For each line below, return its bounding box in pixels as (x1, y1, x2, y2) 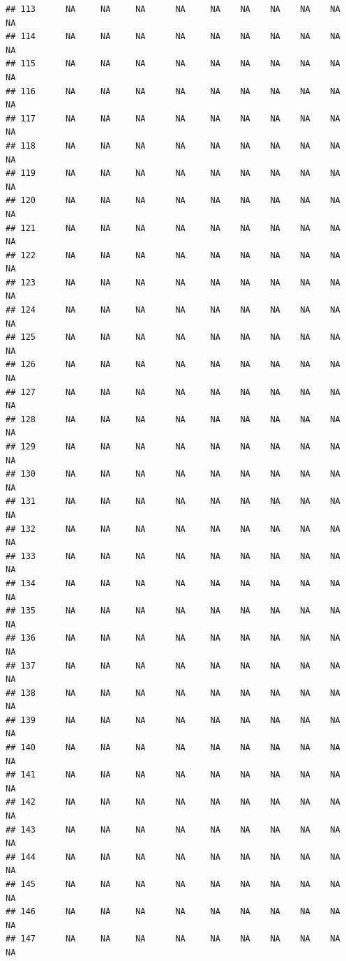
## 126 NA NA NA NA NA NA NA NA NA (6, 359, 340, 370)
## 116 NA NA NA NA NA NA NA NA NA (6, 86, 340, 96)
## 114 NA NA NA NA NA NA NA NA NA (6, 31, 340, 42)
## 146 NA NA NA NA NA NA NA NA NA (6, 907, 340, 917)
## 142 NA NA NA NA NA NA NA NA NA (6, 797, 340, 807)
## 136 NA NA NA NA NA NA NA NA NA (6, 633, 340, 643)
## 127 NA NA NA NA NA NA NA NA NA (6, 387, 340, 397)
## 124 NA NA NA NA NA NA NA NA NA (6, 305, 340, 315)
